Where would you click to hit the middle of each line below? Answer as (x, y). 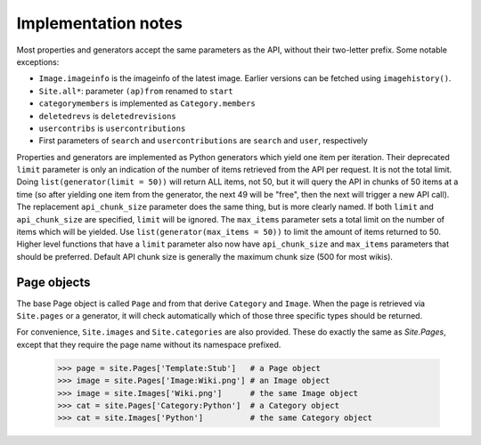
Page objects (53, 282)
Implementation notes (99, 23)
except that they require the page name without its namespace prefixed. (149, 344)
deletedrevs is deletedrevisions (108, 116)
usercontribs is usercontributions (112, 128)
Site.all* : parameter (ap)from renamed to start (136, 91)
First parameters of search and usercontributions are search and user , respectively (204, 141)
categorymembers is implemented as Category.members (147, 103)
